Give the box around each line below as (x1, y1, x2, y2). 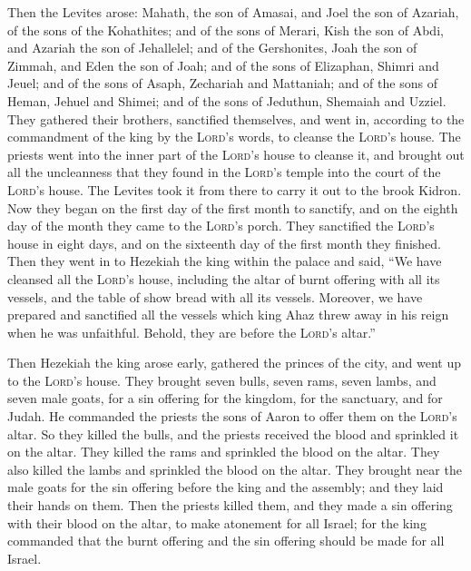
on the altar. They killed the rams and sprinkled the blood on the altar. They (7, 442, 440, 461)
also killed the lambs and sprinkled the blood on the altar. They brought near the (7, 459, 462, 478)
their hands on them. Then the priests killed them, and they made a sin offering (7, 496, 453, 515)
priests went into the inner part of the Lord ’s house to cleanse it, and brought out (7, 144, 465, 163)
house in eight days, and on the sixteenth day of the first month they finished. (7, 233, 442, 252)
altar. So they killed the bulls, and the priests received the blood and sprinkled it (7, 424, 459, 443)
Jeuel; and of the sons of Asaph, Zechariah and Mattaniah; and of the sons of (7, 74, 437, 93)
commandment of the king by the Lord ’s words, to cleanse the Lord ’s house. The (7, 127, 461, 146)
